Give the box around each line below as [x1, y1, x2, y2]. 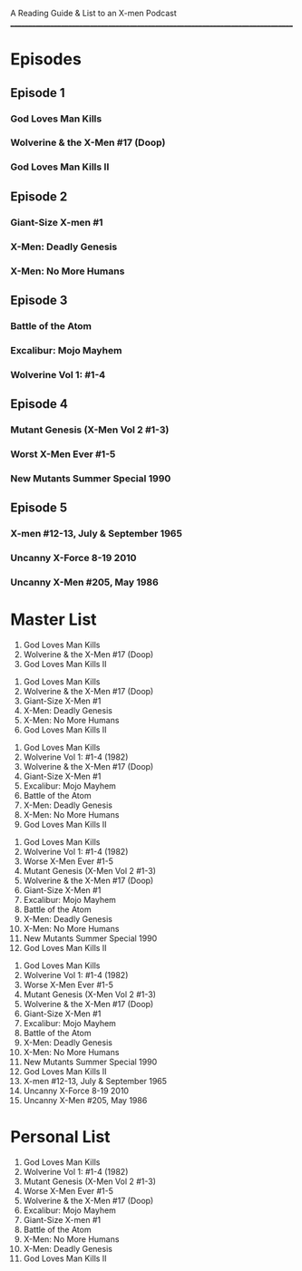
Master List [10, 609, 98, 630]
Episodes [10, 49, 83, 70]
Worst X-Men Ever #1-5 [10, 448, 116, 461]
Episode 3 [10, 292, 68, 307]
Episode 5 [10, 500, 68, 516]
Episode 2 [10, 189, 68, 204]
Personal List [10, 1127, 112, 1148]
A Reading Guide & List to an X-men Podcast [10, 8, 178, 18]
